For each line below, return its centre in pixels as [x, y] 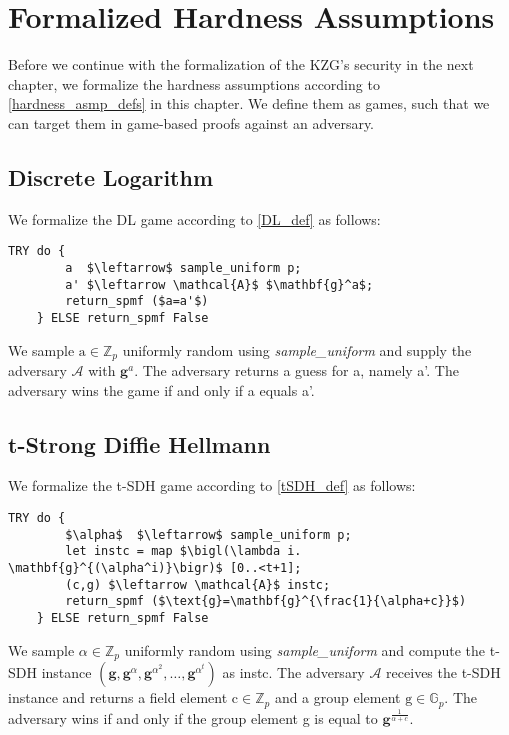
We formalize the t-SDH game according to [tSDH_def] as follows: [212, 485]
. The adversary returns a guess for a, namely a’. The [296, 370]
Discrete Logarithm [111, 176]
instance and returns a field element [118, 697]
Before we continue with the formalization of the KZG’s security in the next [241, 64]
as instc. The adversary [293, 672]
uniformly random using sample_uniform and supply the [297, 349]
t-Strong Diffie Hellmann [139, 443]
